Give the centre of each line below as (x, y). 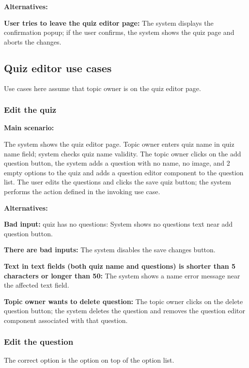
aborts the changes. (33, 41)
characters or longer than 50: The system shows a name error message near (122, 275)
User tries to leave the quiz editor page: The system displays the (109, 23)
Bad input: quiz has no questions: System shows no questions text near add (118, 224)
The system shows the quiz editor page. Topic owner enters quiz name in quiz (119, 144)
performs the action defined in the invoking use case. (82, 191)
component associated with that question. (66, 320)
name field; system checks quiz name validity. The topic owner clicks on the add (123, 153)
